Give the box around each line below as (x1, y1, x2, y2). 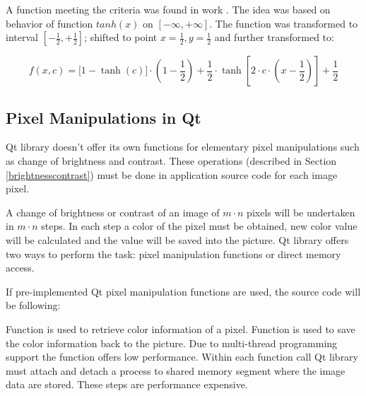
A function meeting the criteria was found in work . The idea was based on (6, 2, 331, 16)
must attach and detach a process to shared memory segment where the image (6, 363, 346, 378)
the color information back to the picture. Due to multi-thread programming (6, 335, 338, 350)
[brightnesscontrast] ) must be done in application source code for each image (6, 167, 338, 182)
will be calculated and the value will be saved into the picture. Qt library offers (6, 232, 349, 247)
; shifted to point (84, 30, 158, 45)
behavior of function (6, 16, 93, 30)
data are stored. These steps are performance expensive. (6, 377, 248, 392)
